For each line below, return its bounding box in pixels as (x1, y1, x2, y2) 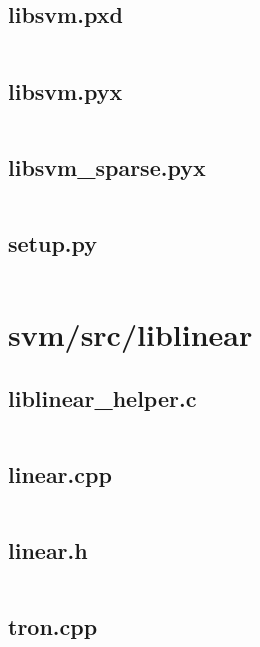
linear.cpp (8, 458, 112, 489)
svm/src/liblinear (8, 314, 253, 354)
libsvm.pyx (8, 75, 123, 106)
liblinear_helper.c (8, 382, 197, 413)
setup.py (8, 228, 98, 258)
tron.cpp (8, 611, 98, 642)
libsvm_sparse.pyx (8, 151, 206, 182)
